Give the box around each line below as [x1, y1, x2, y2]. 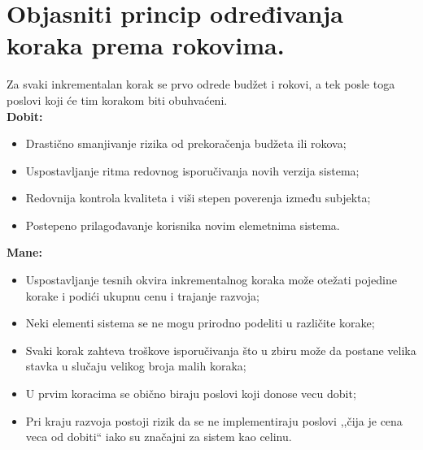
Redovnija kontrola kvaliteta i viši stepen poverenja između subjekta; [25, 189, 371, 206]
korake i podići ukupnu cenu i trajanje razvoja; [25, 287, 259, 304]
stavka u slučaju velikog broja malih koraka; [25, 357, 246, 374]
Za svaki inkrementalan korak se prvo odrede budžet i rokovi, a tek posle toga [7, 76, 395, 93]
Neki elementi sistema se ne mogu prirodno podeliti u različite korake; [25, 314, 375, 331]
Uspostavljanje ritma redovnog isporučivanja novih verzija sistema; [25, 162, 360, 179]
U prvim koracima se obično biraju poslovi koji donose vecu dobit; [25, 385, 356, 402]
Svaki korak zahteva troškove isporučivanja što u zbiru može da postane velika [25, 341, 416, 358]
